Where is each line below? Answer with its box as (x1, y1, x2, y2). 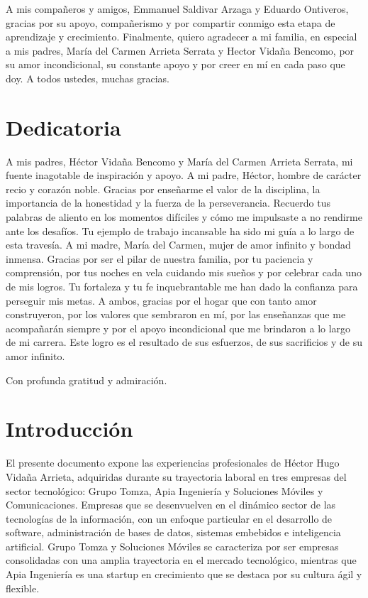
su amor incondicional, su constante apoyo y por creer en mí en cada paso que (6, 57, 345, 72)
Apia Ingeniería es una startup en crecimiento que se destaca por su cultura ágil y (6, 567, 362, 582)
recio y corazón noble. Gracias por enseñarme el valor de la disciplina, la (6, 181, 320, 196)
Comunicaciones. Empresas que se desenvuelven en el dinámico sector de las (6, 497, 336, 512)
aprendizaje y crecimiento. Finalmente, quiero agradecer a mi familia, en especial (6, 29, 357, 44)
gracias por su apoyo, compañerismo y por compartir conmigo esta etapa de (6, 15, 335, 30)
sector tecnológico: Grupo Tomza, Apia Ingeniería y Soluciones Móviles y (6, 483, 323, 498)
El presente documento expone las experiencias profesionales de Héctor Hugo (6, 455, 340, 470)
